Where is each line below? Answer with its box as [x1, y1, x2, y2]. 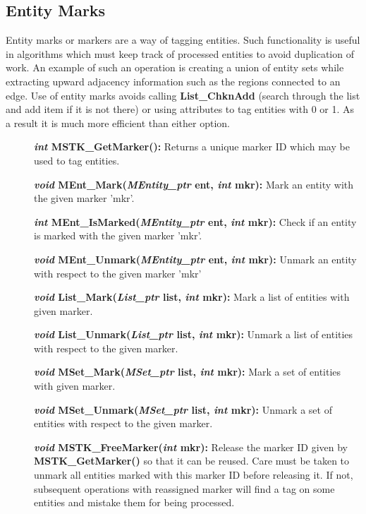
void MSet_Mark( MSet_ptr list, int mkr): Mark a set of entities [34, 364, 341, 379]
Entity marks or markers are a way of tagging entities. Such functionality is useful [6, 32, 360, 47]
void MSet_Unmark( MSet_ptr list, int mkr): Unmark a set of [34, 402, 332, 417]
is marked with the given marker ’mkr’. [34, 228, 202, 243]
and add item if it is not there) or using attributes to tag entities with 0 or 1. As [6, 102, 355, 116]
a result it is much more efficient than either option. [6, 115, 230, 130]
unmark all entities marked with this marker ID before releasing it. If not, [34, 467, 353, 482]
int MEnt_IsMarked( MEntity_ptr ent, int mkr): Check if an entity [34, 214, 357, 229]
